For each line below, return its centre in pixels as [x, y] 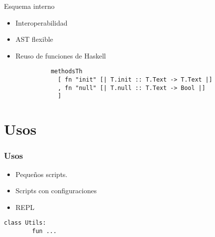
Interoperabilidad [41, 22]
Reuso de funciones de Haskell [61, 55]
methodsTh [67, 72]
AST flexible [34, 39]
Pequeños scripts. [41, 174]
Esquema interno [29, 6]
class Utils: [25, 223]
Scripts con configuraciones [56, 191]
